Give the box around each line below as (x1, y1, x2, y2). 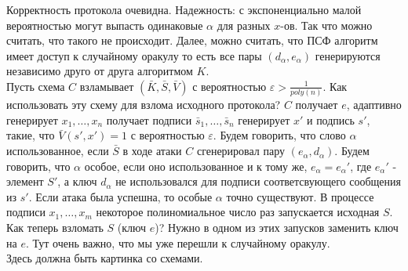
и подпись (306, 111, 355, 128)
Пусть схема (6, 78, 65, 94)
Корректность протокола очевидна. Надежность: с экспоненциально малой (6, 2, 362, 17)
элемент (6, 173, 44, 190)
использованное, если (6, 143, 109, 159)
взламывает (79, 78, 134, 94)
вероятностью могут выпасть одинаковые (6, 16, 203, 33)
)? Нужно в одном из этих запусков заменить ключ (155, 219, 399, 236)
